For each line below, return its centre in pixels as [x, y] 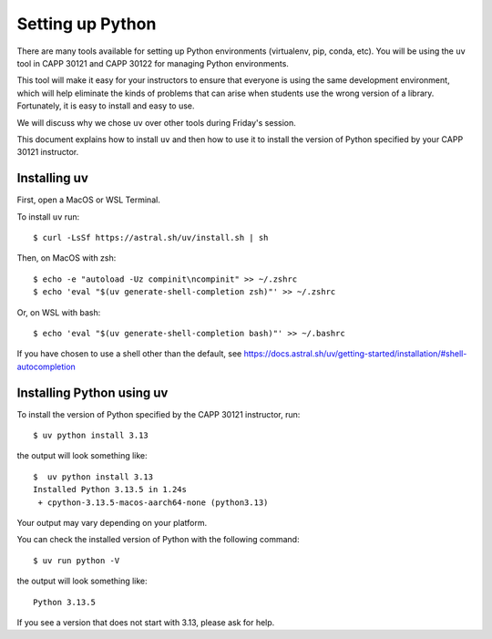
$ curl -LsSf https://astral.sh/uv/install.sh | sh [151, 237]
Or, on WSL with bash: [59, 312]
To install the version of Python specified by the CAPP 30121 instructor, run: [159, 414]
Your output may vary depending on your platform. [112, 522]
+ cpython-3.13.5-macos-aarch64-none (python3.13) [153, 502]
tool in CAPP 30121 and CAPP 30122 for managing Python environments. [153, 63]
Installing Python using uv [92, 392]
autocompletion [46, 366]
